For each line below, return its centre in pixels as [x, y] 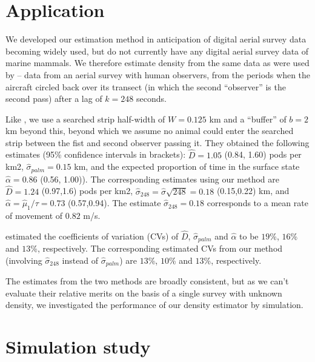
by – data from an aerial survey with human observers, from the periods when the [158, 74]
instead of [80, 260]
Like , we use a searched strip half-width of [85, 119]
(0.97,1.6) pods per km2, [87, 191]
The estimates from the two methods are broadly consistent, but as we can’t [147, 281]
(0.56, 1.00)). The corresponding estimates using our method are [160, 179]
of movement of [34, 215]
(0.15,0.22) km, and [253, 191]
